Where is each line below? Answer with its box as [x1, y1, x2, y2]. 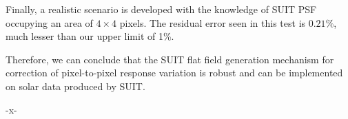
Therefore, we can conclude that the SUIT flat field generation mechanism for [6, 52, 334, 66]
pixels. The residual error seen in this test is [119, 15, 306, 30]
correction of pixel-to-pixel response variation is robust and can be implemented [6, 65, 343, 80]
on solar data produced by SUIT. [6, 78, 145, 93]
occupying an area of [6, 15, 93, 30]
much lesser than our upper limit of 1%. [6, 29, 174, 43]
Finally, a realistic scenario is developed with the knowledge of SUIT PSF [6, 2, 317, 16]
